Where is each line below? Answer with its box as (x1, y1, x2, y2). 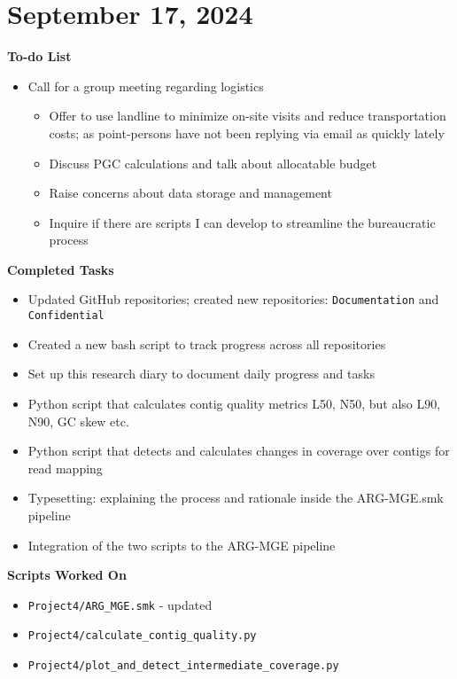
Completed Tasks (7, 260, 114, 278)
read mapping (27, 458, 103, 477)
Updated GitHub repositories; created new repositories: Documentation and (27, 290, 439, 308)
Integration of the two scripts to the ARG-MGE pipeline (27, 535, 336, 554)
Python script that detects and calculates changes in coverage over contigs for (27, 441, 450, 460)
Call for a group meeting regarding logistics (27, 76, 264, 95)
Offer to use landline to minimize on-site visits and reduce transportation (49, 106, 446, 125)
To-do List (7, 47, 72, 66)
